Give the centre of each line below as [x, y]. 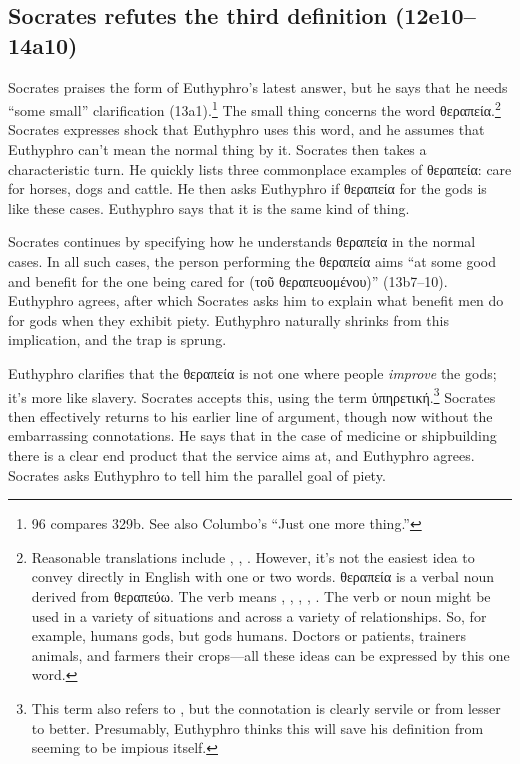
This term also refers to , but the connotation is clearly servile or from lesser [266, 707]
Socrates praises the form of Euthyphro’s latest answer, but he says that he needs [258, 86]
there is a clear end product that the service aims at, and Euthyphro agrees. [241, 455]
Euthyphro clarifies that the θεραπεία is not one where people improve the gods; [252, 372]
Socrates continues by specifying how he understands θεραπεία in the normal [242, 241]
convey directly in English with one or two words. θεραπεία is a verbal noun [263, 576]
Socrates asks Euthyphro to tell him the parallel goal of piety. [197, 474]
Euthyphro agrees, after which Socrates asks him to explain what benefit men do [256, 300]
